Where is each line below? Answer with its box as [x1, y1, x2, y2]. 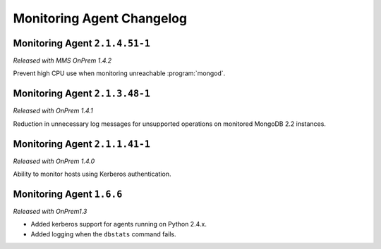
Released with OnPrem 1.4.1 [13, 106, 93, 115]
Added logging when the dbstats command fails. [30, 229, 176, 238]
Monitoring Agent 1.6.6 [13, 188, 123, 200]
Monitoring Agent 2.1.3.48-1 [13, 88, 151, 100]
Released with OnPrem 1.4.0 [13, 157, 95, 165]
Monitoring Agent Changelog [13, 11, 187, 26]
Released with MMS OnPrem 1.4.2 [13, 56, 112, 65]
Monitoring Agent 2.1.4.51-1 [13, 37, 151, 49]
